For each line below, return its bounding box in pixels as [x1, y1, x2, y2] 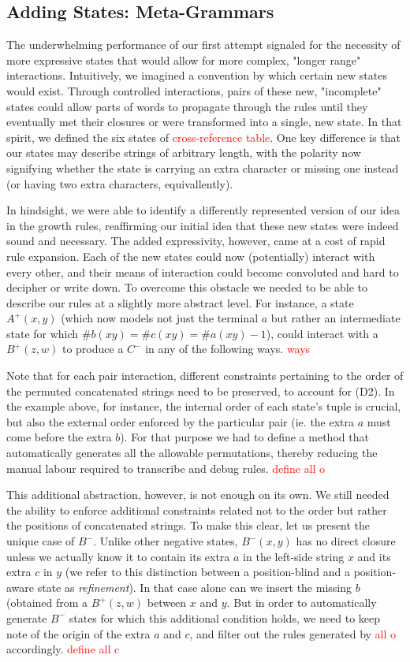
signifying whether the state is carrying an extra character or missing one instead [6, 159, 399, 176]
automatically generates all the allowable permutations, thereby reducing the [6, 444, 378, 461]
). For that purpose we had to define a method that [120, 429, 369, 445]
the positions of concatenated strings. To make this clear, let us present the [6, 517, 371, 534]
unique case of [6, 533, 75, 549]
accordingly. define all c [6, 641, 120, 657]
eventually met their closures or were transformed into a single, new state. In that [6, 113, 402, 130]
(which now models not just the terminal [61, 310, 259, 326]
